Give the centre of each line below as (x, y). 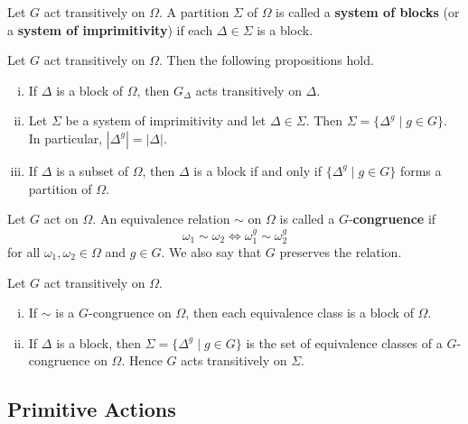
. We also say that (211, 251)
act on (61, 219)
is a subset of (93, 170)
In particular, (66, 138)
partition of (60, 188)
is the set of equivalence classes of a (344, 342)
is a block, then (98, 342)
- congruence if (392, 219)
